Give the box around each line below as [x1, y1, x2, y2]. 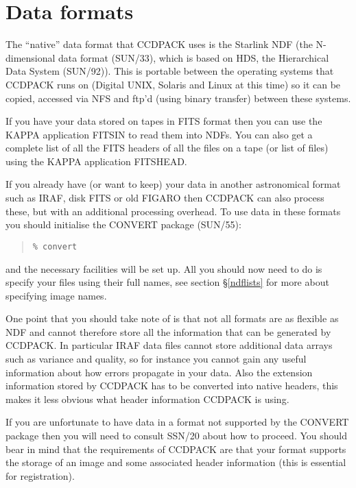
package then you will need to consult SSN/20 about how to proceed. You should [5, 428, 347, 443]
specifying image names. [5, 288, 107, 302]
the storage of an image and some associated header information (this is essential [5, 455, 346, 469]
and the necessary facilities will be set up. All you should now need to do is [5, 261, 322, 276]
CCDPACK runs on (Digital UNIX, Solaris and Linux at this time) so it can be [5, 77, 341, 91]
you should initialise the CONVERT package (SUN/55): [5, 217, 241, 232]
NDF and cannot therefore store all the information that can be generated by [5, 324, 331, 339]
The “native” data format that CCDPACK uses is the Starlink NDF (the [5, 37, 313, 51]
